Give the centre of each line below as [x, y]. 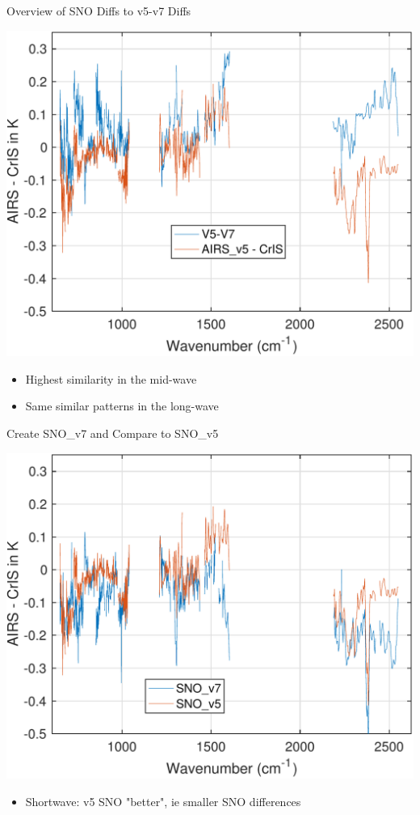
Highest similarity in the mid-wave [111, 378]
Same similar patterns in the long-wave [122, 406]
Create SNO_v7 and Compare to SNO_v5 [113, 433]
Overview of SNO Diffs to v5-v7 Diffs [99, 11]
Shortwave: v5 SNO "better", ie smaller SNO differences [163, 801]
